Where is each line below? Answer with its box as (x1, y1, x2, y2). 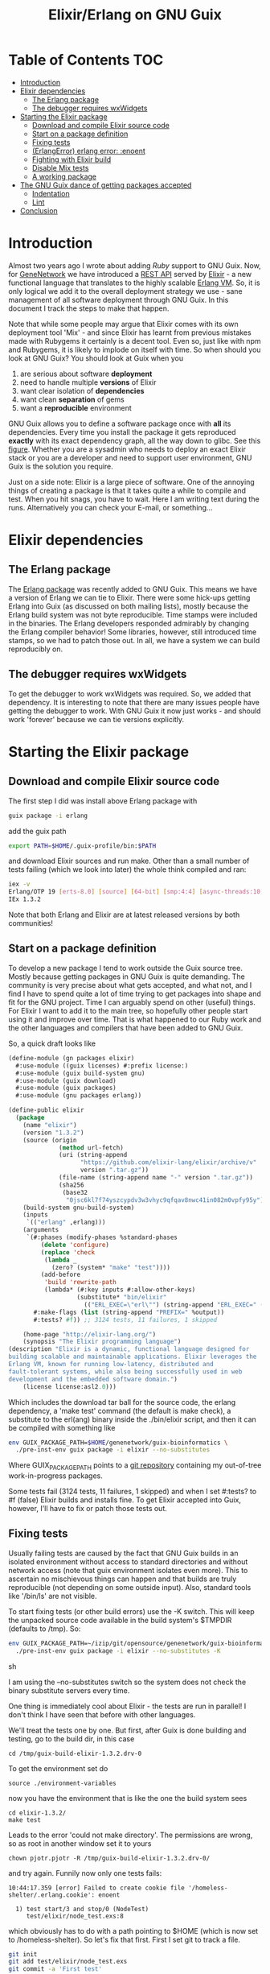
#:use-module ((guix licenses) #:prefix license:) (15, 1061, 189, 1070)
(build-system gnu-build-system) (22, 1204, 135, 1212)
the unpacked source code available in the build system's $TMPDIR (8, 1615, 232, 1625)
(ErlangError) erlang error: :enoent (31, 146, 146, 155)
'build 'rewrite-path (43, 1278, 117, 1286)
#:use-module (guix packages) (15, 1084, 117, 1092)
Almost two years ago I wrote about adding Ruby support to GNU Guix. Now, (8, 260, 261, 270)
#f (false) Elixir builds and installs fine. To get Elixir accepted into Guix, (8, 1495, 241, 1505)
